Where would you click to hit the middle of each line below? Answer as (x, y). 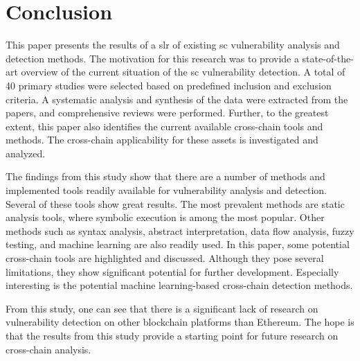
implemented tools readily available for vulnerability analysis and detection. (166, 190)
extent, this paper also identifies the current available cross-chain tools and (164, 126)
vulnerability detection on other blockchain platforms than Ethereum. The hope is (180, 322)
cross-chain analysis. (48, 349)
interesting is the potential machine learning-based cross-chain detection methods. (179, 285)
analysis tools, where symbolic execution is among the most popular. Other (165, 217)
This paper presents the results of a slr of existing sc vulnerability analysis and (173, 45)
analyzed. (26, 153)
